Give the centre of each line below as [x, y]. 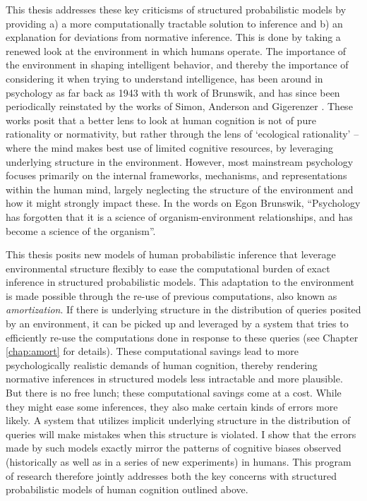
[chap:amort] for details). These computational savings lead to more [152, 351]
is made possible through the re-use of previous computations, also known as [172, 295]
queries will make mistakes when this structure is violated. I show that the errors [181, 434]
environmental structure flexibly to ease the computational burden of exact [168, 268]
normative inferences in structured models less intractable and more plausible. [174, 379]
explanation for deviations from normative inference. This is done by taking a [173, 37]
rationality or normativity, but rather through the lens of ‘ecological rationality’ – [182, 134]
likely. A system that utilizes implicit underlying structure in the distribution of [178, 420]
